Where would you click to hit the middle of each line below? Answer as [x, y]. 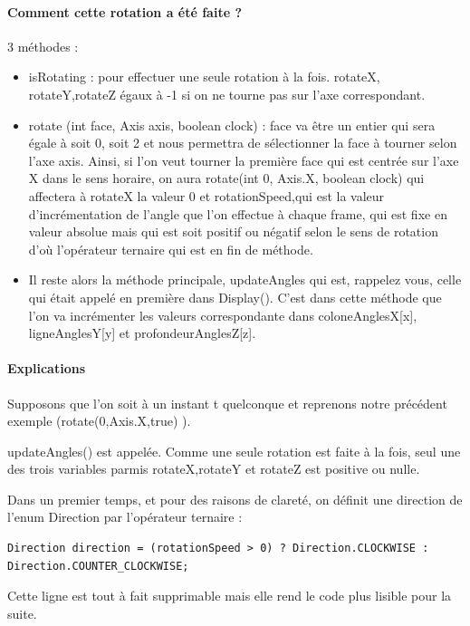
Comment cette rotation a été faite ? [125, 11]
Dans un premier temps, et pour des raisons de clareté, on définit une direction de [235, 499]
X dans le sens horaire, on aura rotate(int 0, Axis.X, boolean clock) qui [226, 178]
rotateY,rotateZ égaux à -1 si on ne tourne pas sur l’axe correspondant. [227, 94]
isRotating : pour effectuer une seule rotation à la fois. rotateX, [204, 77]
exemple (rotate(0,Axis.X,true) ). [99, 421]
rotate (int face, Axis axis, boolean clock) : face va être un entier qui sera [232, 125]
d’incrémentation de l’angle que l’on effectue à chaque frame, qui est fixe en [238, 213]
